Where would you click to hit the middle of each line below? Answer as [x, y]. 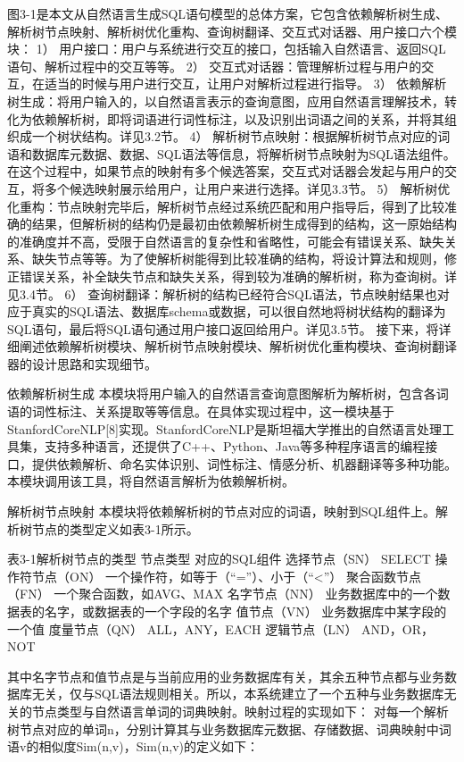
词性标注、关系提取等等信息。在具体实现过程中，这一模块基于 [213, 411]
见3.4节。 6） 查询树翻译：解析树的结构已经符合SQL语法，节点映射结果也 [222, 293]
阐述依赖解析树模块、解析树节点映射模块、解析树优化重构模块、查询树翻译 [238, 346]
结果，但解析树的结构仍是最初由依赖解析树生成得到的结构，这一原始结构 [244, 224]
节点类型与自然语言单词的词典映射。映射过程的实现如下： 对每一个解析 [240, 711]
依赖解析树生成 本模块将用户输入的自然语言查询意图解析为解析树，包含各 [222, 394]
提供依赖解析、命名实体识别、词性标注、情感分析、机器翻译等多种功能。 [244, 463]
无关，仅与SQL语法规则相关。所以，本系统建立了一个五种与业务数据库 [238, 694]
